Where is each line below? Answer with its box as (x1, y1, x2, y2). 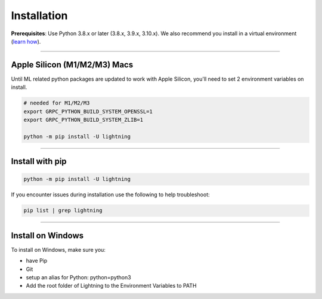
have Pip (26, 257, 48, 264)
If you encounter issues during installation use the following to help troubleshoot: (11, 191, 210, 198)
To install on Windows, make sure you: (11, 246, 106, 253)
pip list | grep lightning (23, 207, 103, 214)
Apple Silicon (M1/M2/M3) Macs (11, 60, 134, 70)
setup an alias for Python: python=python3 (26, 274, 131, 281)
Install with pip (11, 156, 67, 167)
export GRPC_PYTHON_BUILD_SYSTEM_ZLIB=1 (23, 116, 143, 123)
